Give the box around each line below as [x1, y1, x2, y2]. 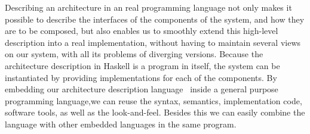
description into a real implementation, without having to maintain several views [5, 36, 301, 48]
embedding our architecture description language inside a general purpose [5, 83, 278, 95]
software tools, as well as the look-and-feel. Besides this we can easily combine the [5, 106, 305, 119]
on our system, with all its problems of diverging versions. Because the [5, 48, 263, 60]
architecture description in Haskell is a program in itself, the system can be [5, 59, 280, 71]
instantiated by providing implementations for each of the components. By [5, 71, 277, 83]
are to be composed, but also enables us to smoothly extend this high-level [5, 24, 278, 37]
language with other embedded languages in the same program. [5, 117, 237, 130]
